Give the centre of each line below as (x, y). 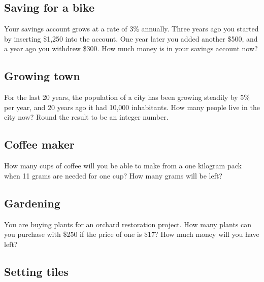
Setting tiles (36, 271)
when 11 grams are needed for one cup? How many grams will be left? (113, 175)
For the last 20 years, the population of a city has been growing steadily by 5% (127, 97)
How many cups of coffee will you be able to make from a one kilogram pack (123, 166)
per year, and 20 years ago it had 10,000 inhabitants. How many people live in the (132, 107)
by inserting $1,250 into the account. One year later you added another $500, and (131, 38)
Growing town (42, 76)
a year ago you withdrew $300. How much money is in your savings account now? (131, 48)
